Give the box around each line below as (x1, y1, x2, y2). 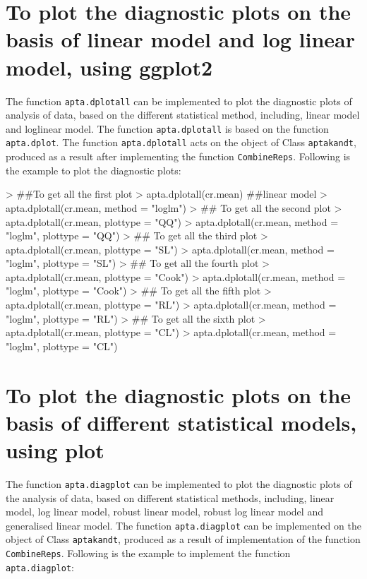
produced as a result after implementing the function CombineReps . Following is (6, 149, 351, 164)
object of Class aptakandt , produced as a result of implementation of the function (6, 532, 361, 547)
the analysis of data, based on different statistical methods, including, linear (6, 490, 335, 505)
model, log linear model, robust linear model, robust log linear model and (6, 504, 323, 519)
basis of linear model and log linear (6, 25, 356, 54)
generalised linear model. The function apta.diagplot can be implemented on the (6, 518, 361, 532)
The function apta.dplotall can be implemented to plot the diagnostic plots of (6, 93, 352, 108)
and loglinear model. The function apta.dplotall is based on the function (6, 121, 329, 136)
